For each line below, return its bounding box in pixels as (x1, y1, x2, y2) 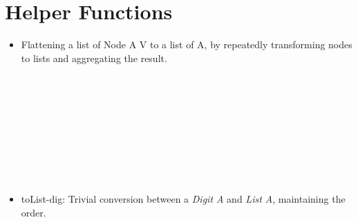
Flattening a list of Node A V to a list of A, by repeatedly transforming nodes (21, 37, 352, 52)
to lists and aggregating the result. (21, 50, 167, 65)
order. (21, 205, 46, 219)
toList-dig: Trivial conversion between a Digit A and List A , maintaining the (21, 192, 346, 206)
